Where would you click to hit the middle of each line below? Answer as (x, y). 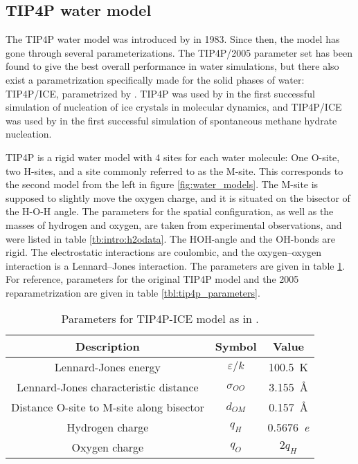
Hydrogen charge (108, 427)
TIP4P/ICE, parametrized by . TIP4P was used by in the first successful (160, 93)
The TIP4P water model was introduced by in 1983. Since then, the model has (173, 39)
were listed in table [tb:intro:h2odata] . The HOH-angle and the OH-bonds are (170, 238)
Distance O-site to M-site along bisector (108, 407)
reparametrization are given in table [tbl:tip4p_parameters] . (133, 292)
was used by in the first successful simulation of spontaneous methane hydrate (171, 120)
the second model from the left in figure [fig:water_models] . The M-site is (162, 184)
